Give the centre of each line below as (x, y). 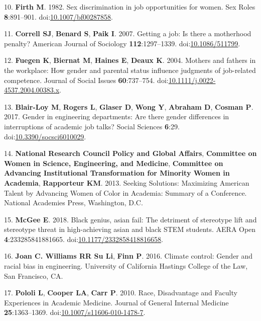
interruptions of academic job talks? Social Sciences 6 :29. (92, 126)
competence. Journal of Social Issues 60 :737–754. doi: (86, 80)
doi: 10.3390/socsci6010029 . (45, 136)
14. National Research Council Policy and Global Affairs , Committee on (130, 153)
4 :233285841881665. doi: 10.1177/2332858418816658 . (84, 239)
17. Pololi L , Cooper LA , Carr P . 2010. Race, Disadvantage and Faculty (121, 293)
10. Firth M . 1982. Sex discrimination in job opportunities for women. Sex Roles (130, 7)
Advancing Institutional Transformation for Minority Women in (117, 173)
